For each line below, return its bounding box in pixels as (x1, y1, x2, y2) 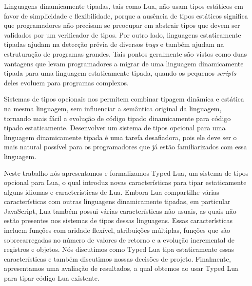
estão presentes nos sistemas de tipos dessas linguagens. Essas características (4, 215, 233, 225)
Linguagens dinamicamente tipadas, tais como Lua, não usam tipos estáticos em (4, 1, 243, 11)
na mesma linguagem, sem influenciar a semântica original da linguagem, (4, 103, 222, 113)
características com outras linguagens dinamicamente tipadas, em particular (4, 196, 231, 206)
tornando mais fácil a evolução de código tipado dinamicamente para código (4, 113, 231, 123)
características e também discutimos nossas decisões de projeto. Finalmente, (4, 253, 231, 264)
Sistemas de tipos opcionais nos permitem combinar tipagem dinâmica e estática (4, 94, 244, 104)
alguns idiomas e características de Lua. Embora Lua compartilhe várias (4, 186, 219, 197)
